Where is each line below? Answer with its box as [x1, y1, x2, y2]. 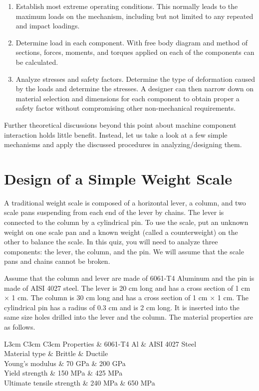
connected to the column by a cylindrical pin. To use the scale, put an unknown [4, 217, 249, 227]
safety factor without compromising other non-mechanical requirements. [15, 103, 236, 113]
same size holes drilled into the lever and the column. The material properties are [4, 312, 254, 322]
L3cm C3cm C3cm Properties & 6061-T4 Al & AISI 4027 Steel [4, 338, 197, 349]
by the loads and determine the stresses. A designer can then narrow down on [15, 83, 254, 94]
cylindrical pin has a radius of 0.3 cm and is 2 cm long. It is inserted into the [4, 302, 240, 312]
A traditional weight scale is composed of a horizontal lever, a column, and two [4, 197, 246, 207]
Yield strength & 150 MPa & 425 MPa [4, 368, 123, 378]
